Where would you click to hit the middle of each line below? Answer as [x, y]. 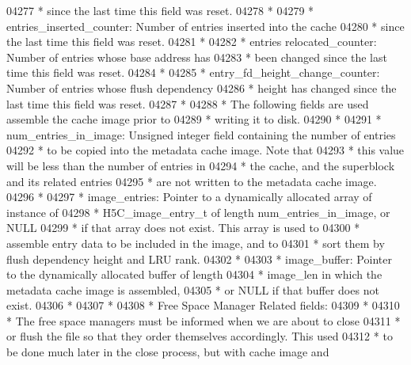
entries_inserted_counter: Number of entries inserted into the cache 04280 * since [205, 26]
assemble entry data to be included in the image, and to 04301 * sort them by [196, 243]
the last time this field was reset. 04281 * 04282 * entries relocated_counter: [192, 42]
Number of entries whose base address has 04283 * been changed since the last [197, 57]
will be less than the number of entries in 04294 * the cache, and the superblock [201, 165]
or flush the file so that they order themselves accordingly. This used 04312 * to [200, 336]
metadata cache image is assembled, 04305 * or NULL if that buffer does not [193, 289]
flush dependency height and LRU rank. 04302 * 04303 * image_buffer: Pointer [199, 259]
